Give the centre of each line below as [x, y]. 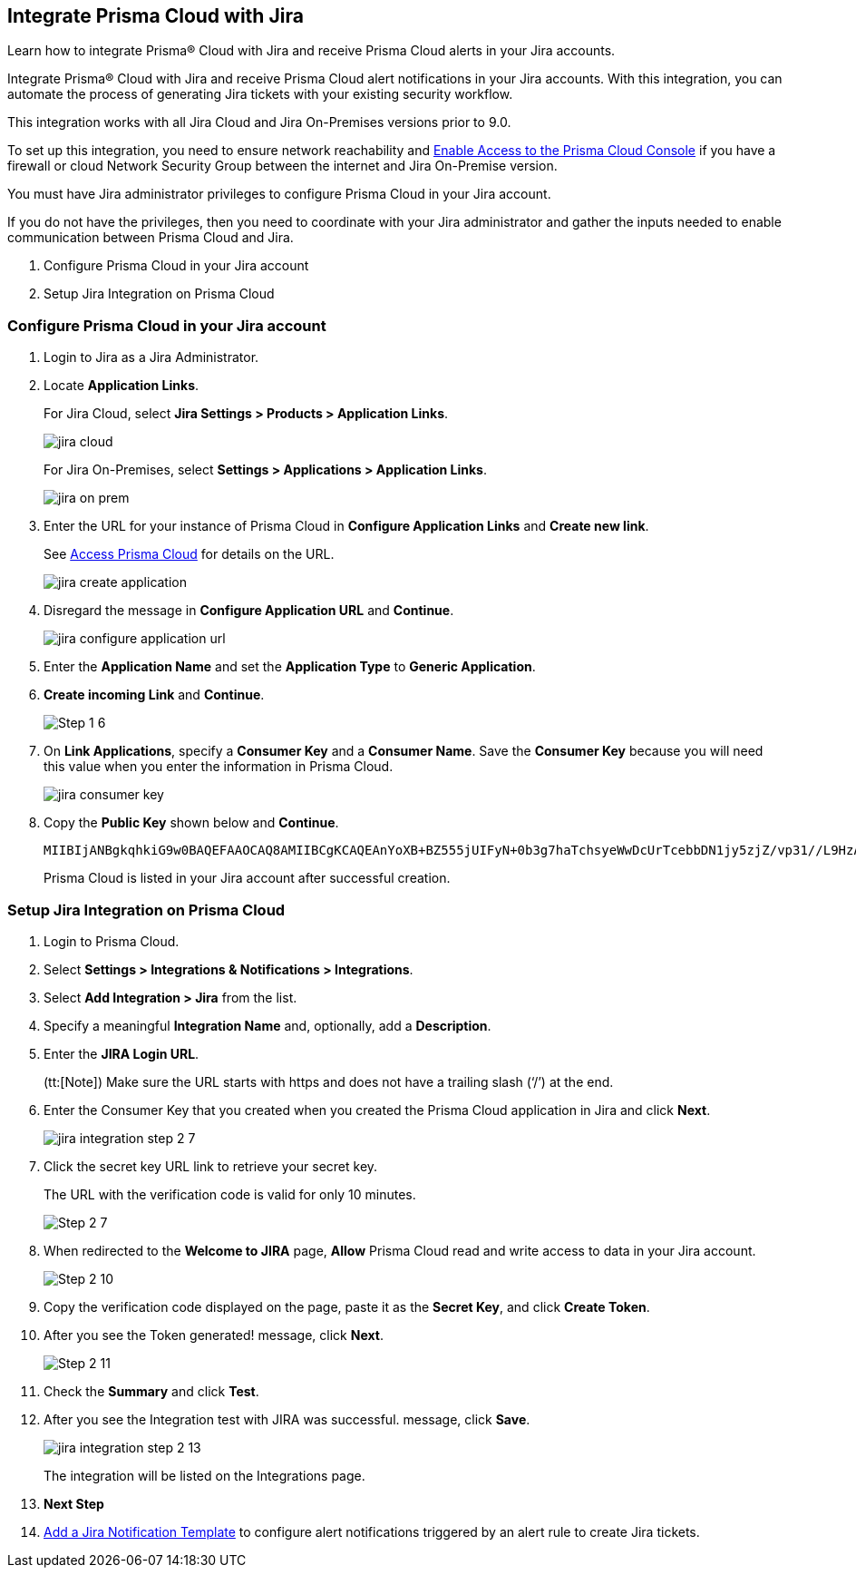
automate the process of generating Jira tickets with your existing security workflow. [260, 94]
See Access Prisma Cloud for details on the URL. [189, 554]
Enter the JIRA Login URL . [122, 1053]
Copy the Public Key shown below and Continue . [191, 823]
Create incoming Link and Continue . [154, 695]
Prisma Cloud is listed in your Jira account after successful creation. [247, 878]
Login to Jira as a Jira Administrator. [151, 357]
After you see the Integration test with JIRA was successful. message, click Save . [287, 1419]
